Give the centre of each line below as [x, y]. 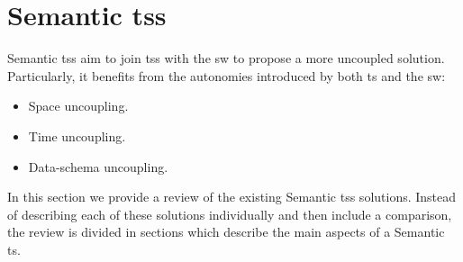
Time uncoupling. [77, 136]
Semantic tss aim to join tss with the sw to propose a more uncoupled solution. [226, 58]
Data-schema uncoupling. [98, 166]
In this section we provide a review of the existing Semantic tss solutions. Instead [232, 197]
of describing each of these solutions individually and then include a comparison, [230, 214]
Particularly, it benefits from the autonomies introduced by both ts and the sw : [227, 75]
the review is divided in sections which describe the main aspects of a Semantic [226, 232]
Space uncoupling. [78, 106]
